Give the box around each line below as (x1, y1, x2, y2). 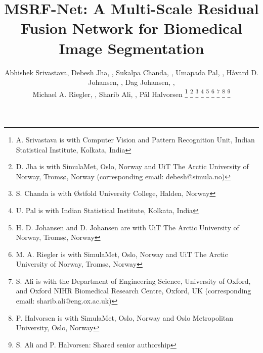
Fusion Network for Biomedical (20, 18, 243, 38)
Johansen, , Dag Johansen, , (88, 77, 175, 87)
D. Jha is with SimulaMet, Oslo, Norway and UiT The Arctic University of (16, 161, 249, 172)
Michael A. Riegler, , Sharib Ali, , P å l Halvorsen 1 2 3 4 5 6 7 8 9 (32, 87, 231, 99)
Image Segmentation (59, 37, 204, 58)
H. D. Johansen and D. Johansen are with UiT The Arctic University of (16, 222, 239, 232)
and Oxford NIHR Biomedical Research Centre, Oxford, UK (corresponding (16, 285, 251, 296)
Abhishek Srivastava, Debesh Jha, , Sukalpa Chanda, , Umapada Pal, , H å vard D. (4, 67, 259, 77)
